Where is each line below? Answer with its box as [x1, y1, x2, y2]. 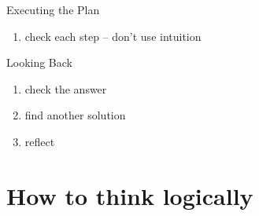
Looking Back [6, 54, 72, 71]
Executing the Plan [6, 2, 100, 17]
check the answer [24, 80, 107, 97]
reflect [24, 133, 55, 149]
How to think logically [6, 179, 253, 211]
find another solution [24, 107, 126, 123]
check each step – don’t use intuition [24, 27, 202, 44]
